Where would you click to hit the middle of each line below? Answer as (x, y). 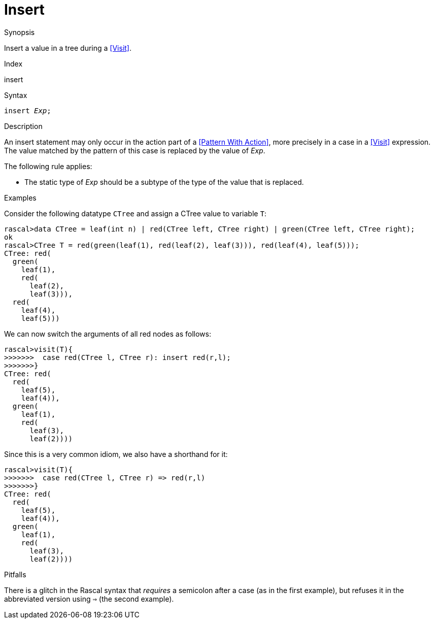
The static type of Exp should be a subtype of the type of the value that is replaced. (164, 182)
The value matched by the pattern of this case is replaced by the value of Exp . (135, 150)
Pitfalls (15, 574)
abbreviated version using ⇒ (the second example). (89, 599)
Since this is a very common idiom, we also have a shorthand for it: (116, 454)
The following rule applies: (48, 166)
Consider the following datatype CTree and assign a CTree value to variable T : (135, 213)
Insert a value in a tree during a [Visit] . (68, 48)
